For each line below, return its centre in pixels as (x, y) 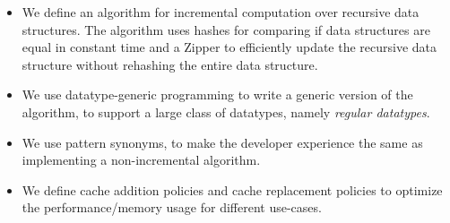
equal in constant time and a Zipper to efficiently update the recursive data (229, 47)
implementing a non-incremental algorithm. (141, 160)
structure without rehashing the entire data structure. (170, 64)
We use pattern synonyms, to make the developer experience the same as (222, 142)
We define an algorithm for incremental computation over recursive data (221, 12)
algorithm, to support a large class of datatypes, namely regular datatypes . (226, 111)
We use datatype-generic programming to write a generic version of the (217, 94)
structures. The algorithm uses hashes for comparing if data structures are (226, 29)
